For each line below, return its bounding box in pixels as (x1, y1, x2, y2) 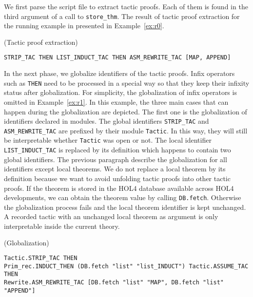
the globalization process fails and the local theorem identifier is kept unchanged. (4, 202, 246, 212)
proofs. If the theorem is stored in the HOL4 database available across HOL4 (4, 183, 234, 193)
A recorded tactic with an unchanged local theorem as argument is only (4, 211, 218, 222)
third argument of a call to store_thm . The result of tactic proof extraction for (4, 11, 240, 21)
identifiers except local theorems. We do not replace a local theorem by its (4, 164, 226, 174)
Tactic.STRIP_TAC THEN (4, 255, 78, 262)
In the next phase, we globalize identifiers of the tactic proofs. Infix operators (4, 68, 235, 78)
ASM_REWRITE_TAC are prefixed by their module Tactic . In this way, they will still (4, 125, 248, 135)
